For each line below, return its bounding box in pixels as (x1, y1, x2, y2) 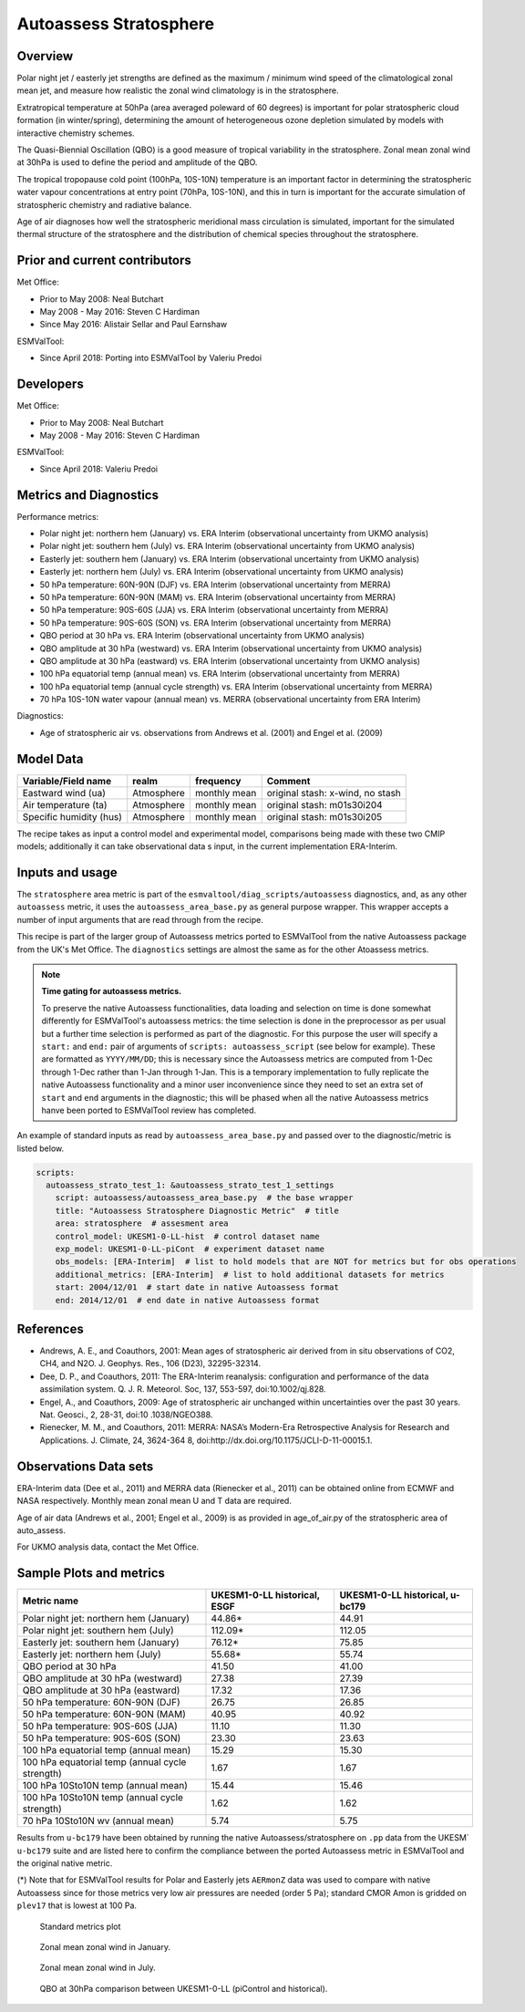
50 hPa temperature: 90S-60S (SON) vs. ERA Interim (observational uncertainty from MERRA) (39, 617, 392, 628)
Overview (16, 48, 74, 64)
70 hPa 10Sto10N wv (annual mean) (22, 1815, 175, 1828)
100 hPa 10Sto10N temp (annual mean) (22, 1779, 189, 1792)
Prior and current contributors (16, 253, 191, 268)
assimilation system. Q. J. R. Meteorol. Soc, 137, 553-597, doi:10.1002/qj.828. (39, 1384, 327, 1395)
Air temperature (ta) (22, 798, 108, 811)
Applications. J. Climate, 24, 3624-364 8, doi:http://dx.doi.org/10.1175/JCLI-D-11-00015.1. (39, 1435, 373, 1446)
